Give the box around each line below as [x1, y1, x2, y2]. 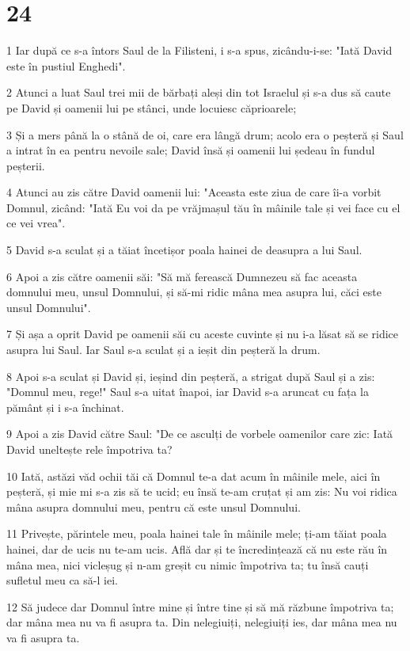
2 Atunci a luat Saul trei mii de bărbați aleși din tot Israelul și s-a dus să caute [6, 84, 391, 101]
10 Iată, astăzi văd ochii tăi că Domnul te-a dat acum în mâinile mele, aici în [6, 467, 381, 484]
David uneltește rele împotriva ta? [6, 441, 173, 457]
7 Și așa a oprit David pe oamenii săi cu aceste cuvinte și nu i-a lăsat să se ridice [6, 325, 399, 342]
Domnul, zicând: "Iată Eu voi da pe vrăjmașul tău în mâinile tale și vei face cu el [6, 199, 401, 215]
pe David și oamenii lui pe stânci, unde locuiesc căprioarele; [6, 99, 297, 116]
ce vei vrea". [6, 215, 66, 231]
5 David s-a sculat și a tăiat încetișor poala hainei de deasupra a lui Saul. [6, 242, 363, 258]
